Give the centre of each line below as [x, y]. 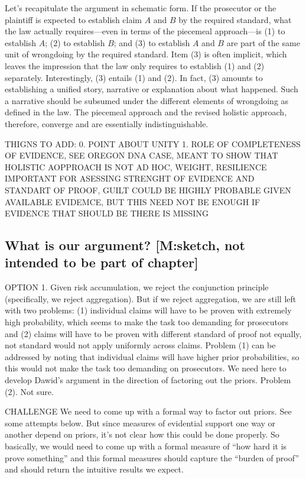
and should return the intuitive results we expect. [94, 469]
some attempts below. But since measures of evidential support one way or [140, 423]
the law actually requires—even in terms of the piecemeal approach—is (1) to [145, 31]
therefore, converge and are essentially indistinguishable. [107, 123]
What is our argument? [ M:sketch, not [125, 245]
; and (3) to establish [152, 42]
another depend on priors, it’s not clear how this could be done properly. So [142, 434]
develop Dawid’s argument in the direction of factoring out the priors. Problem [148, 380]
